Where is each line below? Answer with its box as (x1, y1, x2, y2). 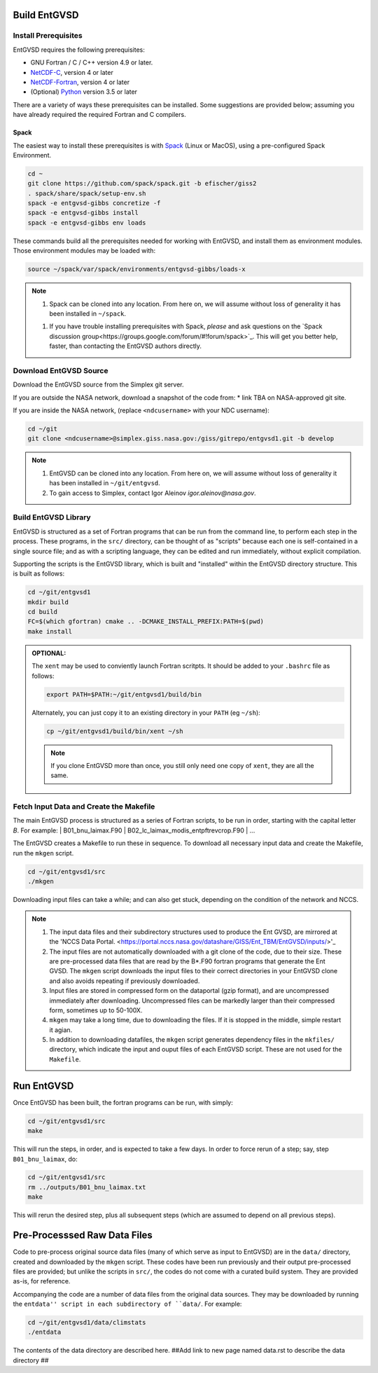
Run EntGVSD (13, 1080, 74, 1092)
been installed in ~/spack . (49, 309, 126, 318)
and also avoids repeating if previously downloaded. (49, 977, 200, 985)
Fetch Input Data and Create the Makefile (13, 802, 155, 811)
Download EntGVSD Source (13, 365, 108, 375)
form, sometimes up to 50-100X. (49, 1005, 143, 1015)
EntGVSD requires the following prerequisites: (13, 46, 145, 54)
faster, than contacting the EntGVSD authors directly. (49, 342, 202, 350)
